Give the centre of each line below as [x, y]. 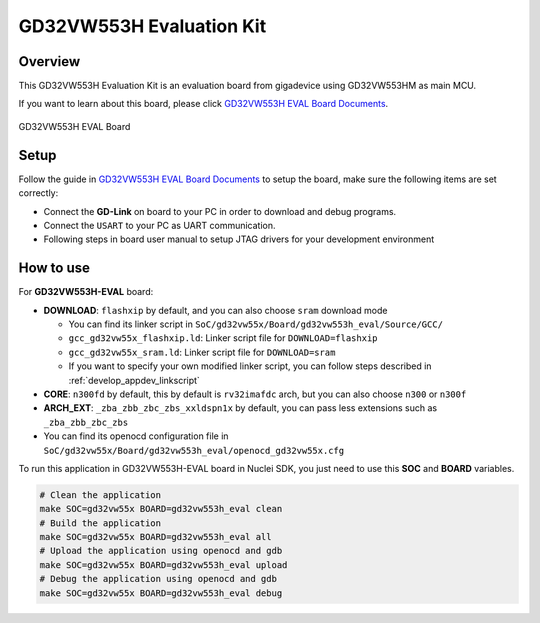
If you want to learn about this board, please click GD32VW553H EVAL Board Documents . [203, 104]
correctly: [38, 193]
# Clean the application [100, 494]
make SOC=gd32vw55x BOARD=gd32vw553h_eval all [155, 537]
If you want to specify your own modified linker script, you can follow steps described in [250, 366]
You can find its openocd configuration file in [136, 436]
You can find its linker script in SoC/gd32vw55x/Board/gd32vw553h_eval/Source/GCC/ [256, 324]
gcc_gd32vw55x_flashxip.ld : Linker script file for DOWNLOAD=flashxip [223, 338]
